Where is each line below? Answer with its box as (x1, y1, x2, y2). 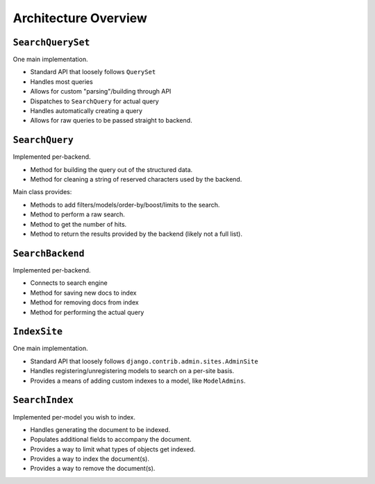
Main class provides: (12, 188, 72, 196)
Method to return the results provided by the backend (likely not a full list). (30, 230, 243, 239)
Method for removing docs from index (30, 298, 139, 306)
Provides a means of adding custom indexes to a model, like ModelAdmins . (30, 377, 246, 385)
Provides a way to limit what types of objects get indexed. (30, 444, 196, 453)
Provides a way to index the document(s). (30, 455, 149, 463)
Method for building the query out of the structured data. (30, 165, 193, 173)
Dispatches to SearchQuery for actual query (30, 97, 159, 105)
